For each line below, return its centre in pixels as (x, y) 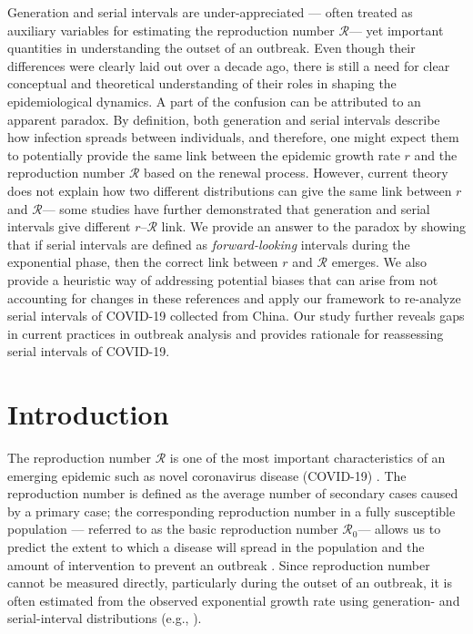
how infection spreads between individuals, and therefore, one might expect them (233, 137)
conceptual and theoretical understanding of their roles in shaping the (202, 83)
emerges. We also (379, 262)
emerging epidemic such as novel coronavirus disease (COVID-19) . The (207, 475)
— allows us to (399, 529)
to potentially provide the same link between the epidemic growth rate (204, 154)
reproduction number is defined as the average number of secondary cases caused (233, 493)
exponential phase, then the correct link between (143, 262)
